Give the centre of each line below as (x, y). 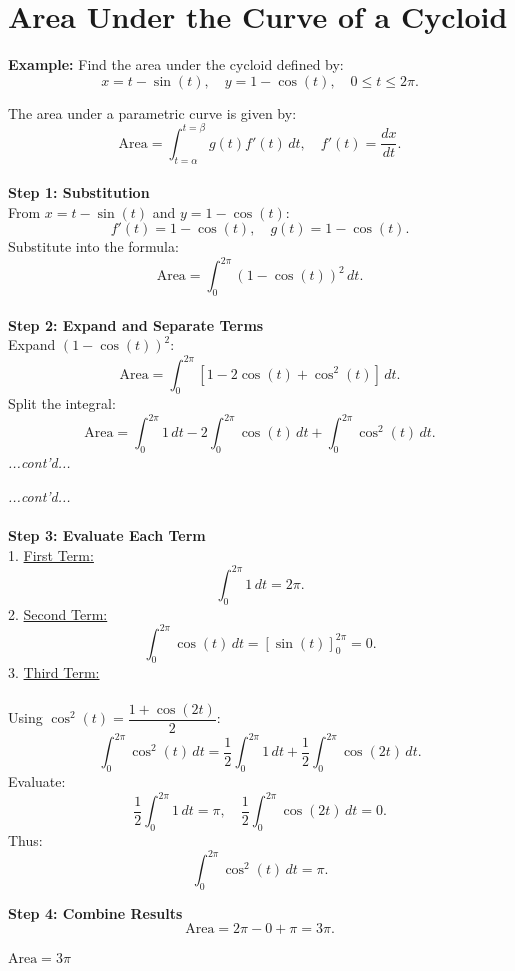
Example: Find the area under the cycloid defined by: (176, 64)
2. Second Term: (58, 613)
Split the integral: (62, 403)
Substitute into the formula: (93, 246)
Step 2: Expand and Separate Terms (136, 324)
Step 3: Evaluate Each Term (107, 535)
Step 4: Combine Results (95, 912)
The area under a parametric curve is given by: (152, 112)
